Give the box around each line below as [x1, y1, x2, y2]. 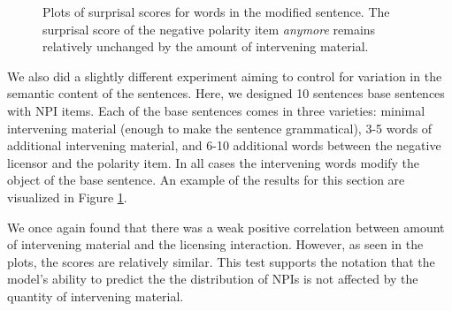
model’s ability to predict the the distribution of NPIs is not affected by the [7, 269, 418, 288]
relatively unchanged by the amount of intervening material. [42, 37, 369, 56]
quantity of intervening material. [7, 286, 184, 305]
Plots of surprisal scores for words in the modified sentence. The [42, 3, 390, 20]
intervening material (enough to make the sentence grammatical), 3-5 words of [7, 118, 433, 137]
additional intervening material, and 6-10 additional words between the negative [7, 136, 441, 155]
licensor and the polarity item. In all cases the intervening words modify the [7, 153, 419, 171]
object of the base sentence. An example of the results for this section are [7, 171, 405, 189]
